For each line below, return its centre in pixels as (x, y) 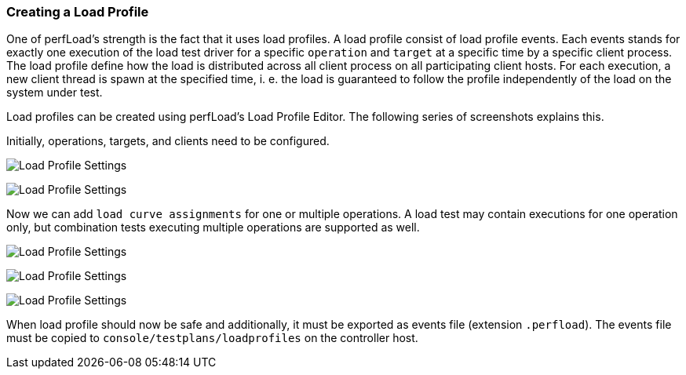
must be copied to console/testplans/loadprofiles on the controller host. (212, 338)
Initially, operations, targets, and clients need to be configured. (168, 141)
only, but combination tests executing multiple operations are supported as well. (213, 228)
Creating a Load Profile (78, 12)
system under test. (55, 93)
